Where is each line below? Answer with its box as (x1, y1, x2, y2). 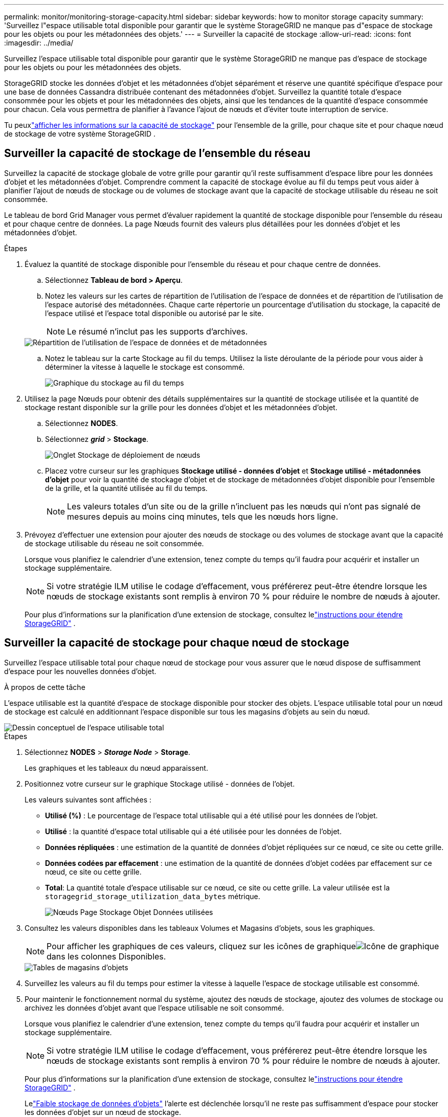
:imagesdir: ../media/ (4, 38, 74, 47)
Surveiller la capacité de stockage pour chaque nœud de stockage (4, 636, 349, 650)
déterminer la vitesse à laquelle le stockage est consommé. (45, 362, 245, 371)
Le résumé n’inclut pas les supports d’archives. (67, 326, 248, 337)
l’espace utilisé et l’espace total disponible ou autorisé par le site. (45, 308, 264, 318)
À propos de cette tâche (4, 682, 85, 691)
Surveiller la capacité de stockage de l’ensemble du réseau (4, 147, 310, 160)
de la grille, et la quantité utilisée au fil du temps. (45, 483, 208, 493)
